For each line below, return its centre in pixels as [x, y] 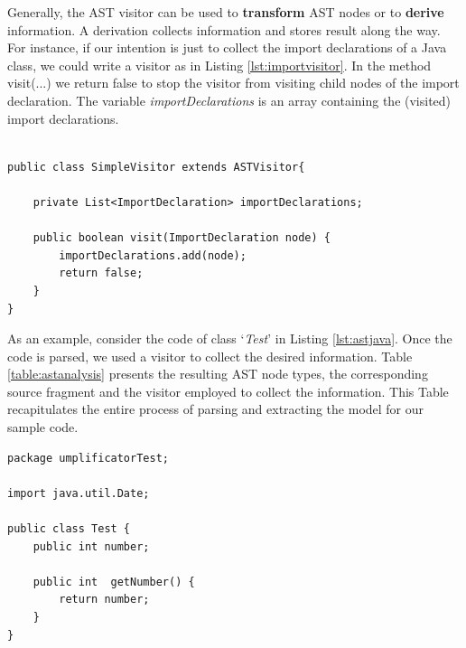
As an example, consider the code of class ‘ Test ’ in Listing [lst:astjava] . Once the [230, 338]
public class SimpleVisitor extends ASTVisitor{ [156, 167]
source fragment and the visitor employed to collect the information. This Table [228, 391]
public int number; [91, 546]
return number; [104, 600]
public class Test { [69, 529]
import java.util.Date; [79, 493]
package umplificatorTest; [88, 458]
